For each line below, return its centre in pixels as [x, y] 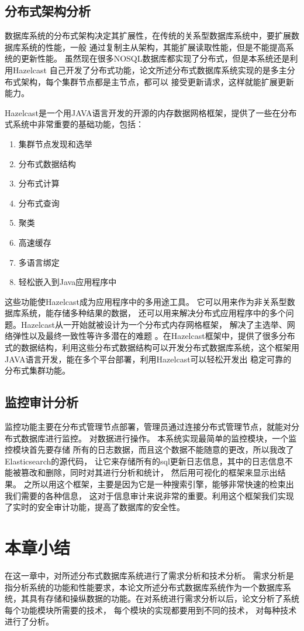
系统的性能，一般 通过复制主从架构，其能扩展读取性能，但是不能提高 [153, 47]
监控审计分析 [42, 402]
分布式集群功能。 [37, 370]
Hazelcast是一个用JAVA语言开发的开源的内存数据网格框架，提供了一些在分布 [151, 112]
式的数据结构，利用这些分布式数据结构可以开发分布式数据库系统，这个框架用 [152, 347]
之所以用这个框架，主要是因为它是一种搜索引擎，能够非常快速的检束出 [159, 484]
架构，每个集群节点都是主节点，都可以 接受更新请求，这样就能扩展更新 [157, 81]
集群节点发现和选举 [55, 143]
